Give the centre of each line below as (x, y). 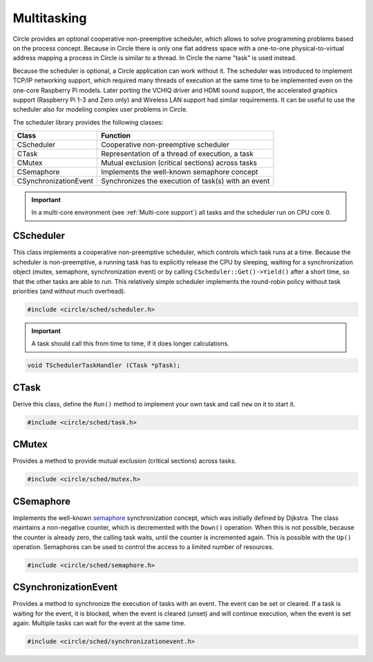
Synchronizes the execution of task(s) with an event (185, 181)
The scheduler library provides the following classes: (88, 122)
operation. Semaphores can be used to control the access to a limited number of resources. (143, 546)
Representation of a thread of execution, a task (177, 154)
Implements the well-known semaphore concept (180, 172)
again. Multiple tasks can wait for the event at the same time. (99, 623)
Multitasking (50, 18)
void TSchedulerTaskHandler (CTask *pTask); (104, 366)
